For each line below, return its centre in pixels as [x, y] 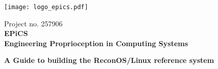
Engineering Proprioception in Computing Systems [96, 43]
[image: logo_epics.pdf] [46, 7]
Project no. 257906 [33, 23]
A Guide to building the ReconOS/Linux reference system [109, 60]
